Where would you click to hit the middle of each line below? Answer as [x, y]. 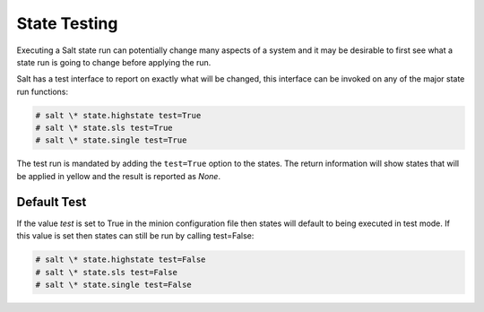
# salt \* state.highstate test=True [118, 115]
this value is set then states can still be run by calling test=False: [135, 236]
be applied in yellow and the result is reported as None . [119, 176]
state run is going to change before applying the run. [114, 62]
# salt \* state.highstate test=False [121, 260]
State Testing [67, 23]
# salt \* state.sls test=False [107, 272]
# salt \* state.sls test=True [104, 128]
